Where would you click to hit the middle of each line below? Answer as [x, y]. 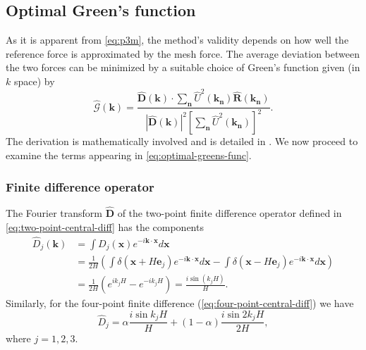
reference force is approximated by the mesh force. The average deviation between [183, 53]
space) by [34, 81]
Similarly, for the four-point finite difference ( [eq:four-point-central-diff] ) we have [180, 303]
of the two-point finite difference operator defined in [230, 213]
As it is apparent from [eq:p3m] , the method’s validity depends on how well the [177, 40]
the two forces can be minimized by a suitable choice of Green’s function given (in [183, 67]
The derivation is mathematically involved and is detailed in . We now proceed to [182, 141]
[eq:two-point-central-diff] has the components [105, 226]
